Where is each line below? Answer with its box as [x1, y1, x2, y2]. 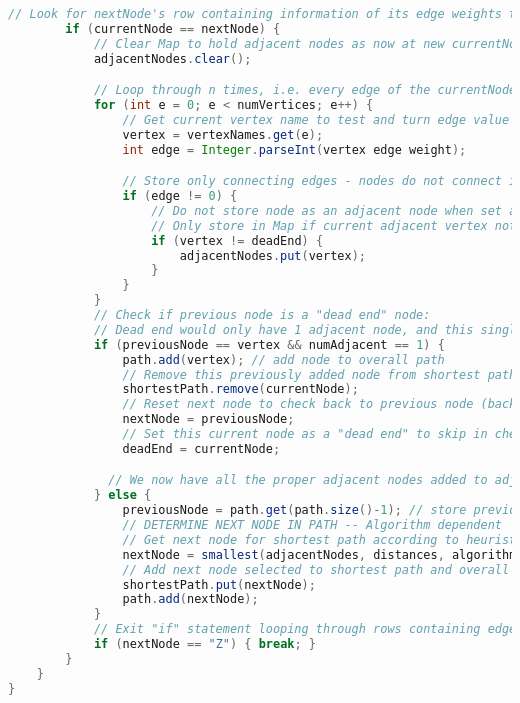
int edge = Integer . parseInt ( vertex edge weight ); [122, 142, 467, 157]
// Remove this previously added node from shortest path [122, 367, 517, 382]
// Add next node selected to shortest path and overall [122, 562, 510, 577]
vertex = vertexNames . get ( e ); [122, 127, 324, 142]
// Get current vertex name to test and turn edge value [122, 112, 510, 127]
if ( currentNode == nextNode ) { [65, 21, 281, 36]
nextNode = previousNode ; [122, 412, 295, 427]
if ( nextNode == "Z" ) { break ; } [93, 637, 316, 652]
